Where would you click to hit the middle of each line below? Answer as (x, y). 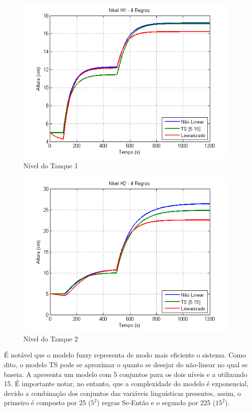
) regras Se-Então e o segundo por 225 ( (156, 402)
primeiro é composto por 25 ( (48, 402)
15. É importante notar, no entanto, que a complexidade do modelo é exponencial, (126, 384)
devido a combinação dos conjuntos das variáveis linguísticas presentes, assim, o (123, 393)
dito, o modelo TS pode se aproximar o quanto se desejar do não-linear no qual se (126, 364)
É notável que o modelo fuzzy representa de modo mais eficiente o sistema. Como (125, 355)
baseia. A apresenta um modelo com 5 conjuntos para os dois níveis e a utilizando (126, 374)
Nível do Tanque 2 (51, 338)
